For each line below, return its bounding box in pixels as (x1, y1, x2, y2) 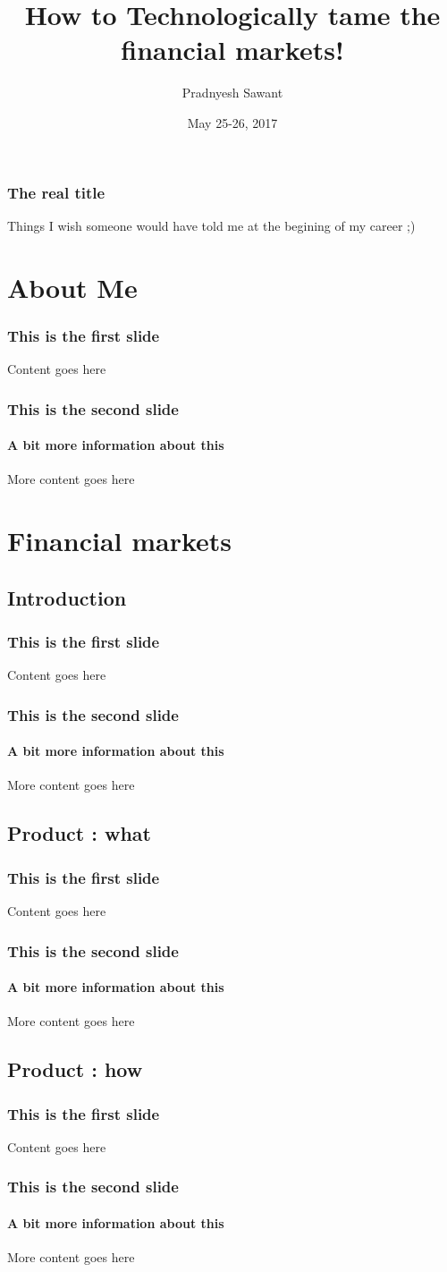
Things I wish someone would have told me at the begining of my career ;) (7, 216, 416, 234)
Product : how (7, 1056, 143, 1083)
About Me (7, 268, 138, 305)
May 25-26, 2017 (187, 113, 278, 131)
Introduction (7, 583, 127, 611)
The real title (7, 181, 105, 203)
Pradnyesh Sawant (181, 83, 283, 102)
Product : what (7, 819, 151, 847)
